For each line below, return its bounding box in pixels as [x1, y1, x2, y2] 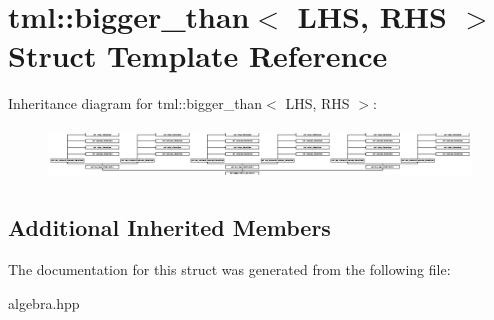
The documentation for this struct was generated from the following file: [8, 259, 451, 280]
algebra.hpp [8, 292, 80, 313]
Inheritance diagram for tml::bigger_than [8, 93, 263, 114]
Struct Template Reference [8, 35, 388, 76]
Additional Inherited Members [8, 212, 331, 243]
